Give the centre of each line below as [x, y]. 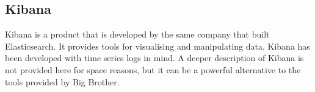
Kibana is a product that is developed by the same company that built [137, 34]
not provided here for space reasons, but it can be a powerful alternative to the [153, 69]
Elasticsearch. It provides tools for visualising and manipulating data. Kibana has [157, 46]
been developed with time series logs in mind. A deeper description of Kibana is [154, 58]
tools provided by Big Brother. [62, 81]
